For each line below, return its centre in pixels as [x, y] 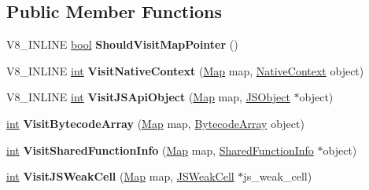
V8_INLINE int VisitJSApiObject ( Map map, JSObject [148, 97]
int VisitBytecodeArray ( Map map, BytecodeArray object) [155, 123]
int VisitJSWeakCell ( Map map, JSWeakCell [120, 176]
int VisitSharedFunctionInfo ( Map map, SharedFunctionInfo [160, 150]
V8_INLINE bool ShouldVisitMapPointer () [122, 44]
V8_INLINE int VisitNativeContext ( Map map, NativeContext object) [185, 70]
